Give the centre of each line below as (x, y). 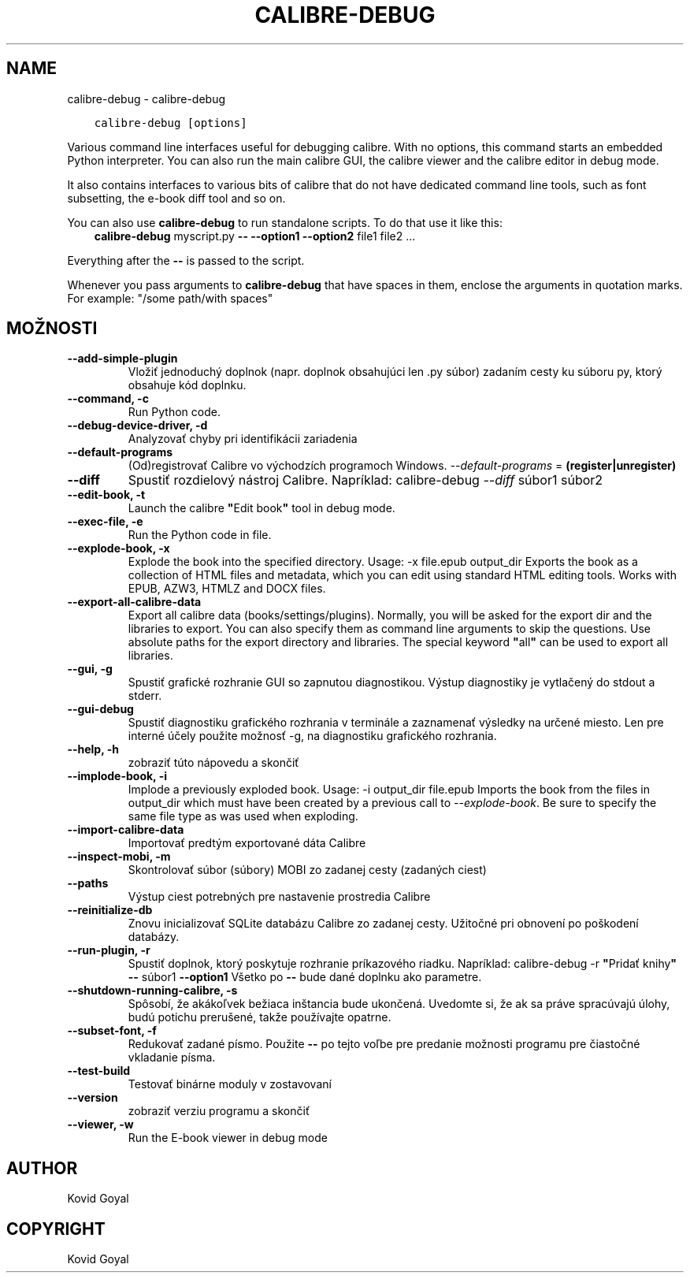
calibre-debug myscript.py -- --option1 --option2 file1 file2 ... (255, 236)
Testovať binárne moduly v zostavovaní (230, 1084)
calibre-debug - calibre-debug (147, 99)
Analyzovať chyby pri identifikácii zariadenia (243, 439)
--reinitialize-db (110, 910)
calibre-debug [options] (171, 123)
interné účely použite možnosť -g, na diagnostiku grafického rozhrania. (312, 736)
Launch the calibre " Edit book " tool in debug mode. (262, 508)
